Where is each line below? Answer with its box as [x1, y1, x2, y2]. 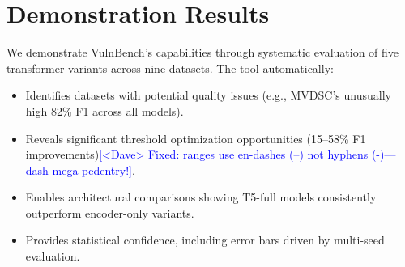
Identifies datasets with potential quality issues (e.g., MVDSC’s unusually [25, 87, 391, 104]
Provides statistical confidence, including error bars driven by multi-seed [25, 231, 385, 248]
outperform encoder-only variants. [25, 204, 194, 221]
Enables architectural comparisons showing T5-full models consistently [25, 189, 377, 206]
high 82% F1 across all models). [25, 102, 184, 119]
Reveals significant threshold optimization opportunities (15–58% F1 [25, 129, 366, 146]
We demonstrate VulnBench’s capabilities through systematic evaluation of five [6, 44, 399, 61]
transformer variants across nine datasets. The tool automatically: [6, 59, 334, 76]
